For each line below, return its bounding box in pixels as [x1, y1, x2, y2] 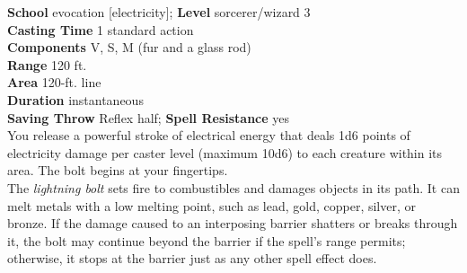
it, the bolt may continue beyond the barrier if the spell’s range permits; [7, 231, 406, 250]
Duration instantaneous [7, 90, 144, 109]
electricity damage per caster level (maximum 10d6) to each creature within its [7, 143, 443, 162]
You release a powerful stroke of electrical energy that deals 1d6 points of [7, 126, 410, 145]
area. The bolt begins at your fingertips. [7, 161, 228, 180]
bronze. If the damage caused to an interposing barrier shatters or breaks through [7, 214, 458, 233]
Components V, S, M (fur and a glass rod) [7, 38, 251, 57]
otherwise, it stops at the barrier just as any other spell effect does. [7, 249, 377, 268]
